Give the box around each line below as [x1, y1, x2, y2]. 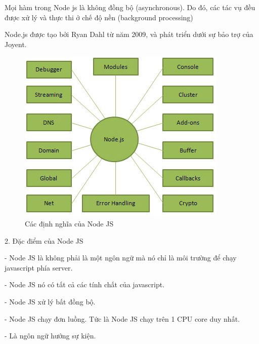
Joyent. [5, 39, 27, 49]
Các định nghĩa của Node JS [25, 218, 114, 228]
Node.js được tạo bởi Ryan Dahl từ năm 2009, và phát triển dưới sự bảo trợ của [5, 29, 253, 40]
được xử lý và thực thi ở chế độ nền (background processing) [5, 12, 193, 22]
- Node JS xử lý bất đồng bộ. [5, 296, 96, 307]
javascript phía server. [5, 262, 73, 273]
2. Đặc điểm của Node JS [5, 235, 83, 246]
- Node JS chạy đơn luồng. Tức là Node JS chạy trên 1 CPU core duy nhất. [5, 313, 240, 324]
